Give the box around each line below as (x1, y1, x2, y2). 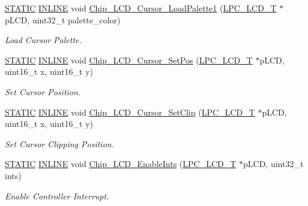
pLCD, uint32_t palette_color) (5, 13, 121, 26)
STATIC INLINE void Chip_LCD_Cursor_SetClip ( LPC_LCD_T (5, 105, 255, 118)
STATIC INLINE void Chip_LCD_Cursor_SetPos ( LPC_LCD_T (5, 53, 253, 66)
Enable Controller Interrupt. (5, 189, 109, 202)
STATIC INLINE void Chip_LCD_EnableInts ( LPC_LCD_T (5, 157, 237, 170)
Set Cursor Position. (5, 85, 81, 98)
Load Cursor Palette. (5, 34, 82, 46)
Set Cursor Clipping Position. (5, 137, 114, 150)
